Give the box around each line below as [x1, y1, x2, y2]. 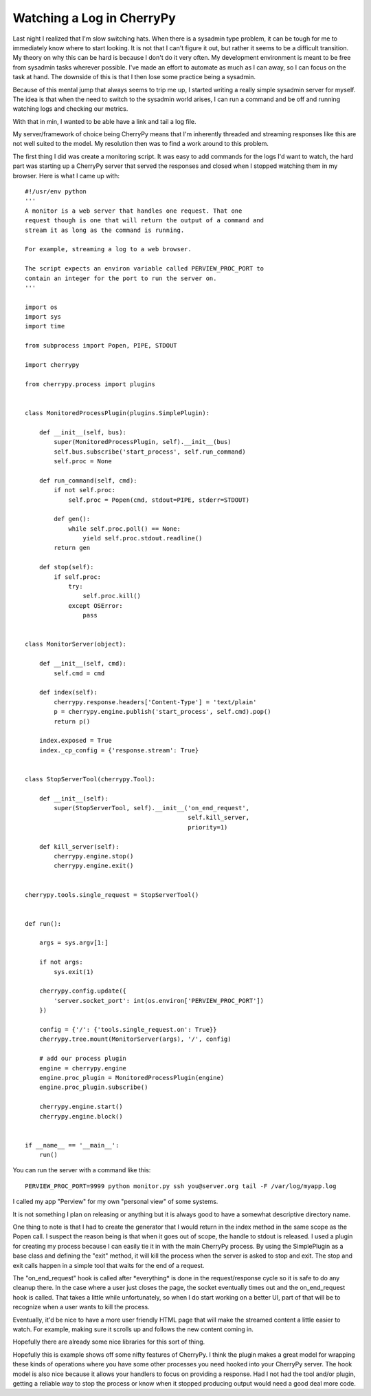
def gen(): [54, 515, 91, 523]
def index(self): [38, 688, 98, 697]
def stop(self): [38, 563, 94, 571]
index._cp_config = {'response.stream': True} [38, 746, 199, 754]
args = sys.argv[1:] [38, 939, 109, 946]
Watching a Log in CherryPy [12, 10, 176, 25]
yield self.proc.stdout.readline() [82, 534, 203, 542]
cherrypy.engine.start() [38, 1103, 123, 1111]
